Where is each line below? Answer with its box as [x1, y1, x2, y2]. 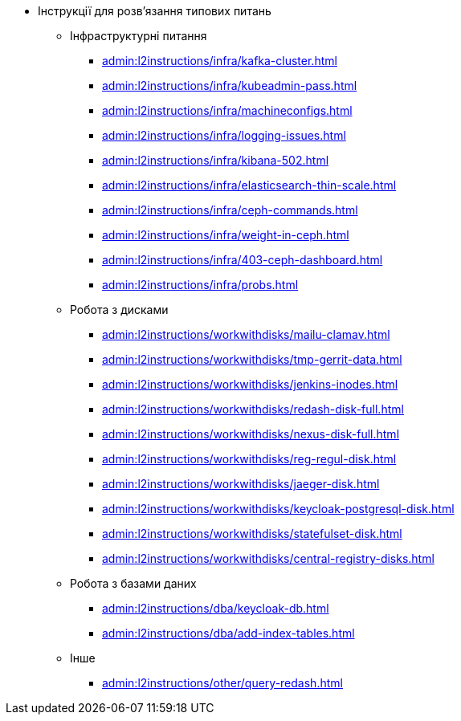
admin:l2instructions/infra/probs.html [102, 278, 299, 291]
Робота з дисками [70, 303, 169, 316]
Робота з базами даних [70, 576, 197, 590]
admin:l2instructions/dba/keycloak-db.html [102, 601, 329, 615]
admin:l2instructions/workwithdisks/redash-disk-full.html [102, 402, 404, 416]
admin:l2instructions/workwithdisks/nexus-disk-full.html [102, 427, 400, 441]
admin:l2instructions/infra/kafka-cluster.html [102, 54, 337, 67]
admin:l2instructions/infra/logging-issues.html [102, 128, 346, 142]
